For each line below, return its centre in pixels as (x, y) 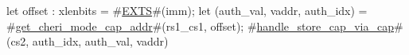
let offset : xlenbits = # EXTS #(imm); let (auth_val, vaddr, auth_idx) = (187, 10)
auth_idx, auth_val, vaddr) (100, 41)
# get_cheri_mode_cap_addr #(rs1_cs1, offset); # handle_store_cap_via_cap (200, 26)
